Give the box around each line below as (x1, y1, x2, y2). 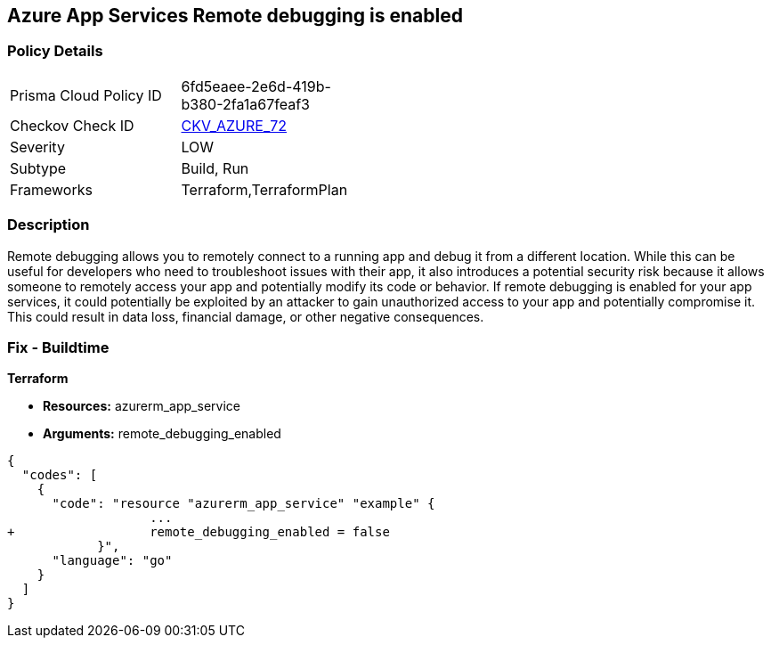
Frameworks (10, 180, 93, 199)
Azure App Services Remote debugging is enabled (7, 4, 463, 27)
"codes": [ (21, 468, 98, 483)
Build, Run (181, 159, 249, 177)
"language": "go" (52, 553, 173, 568)
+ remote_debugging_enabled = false (7, 525, 390, 540)
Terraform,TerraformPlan (181, 180, 348, 199)
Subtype (10, 159, 67, 177)
